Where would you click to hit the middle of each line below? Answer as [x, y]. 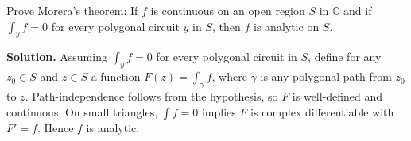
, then [227, 26]
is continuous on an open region [228, 10]
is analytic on [287, 26]
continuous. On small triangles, [82, 111]
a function [116, 76]
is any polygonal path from [326, 76]
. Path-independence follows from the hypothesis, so [151, 95]
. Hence [55, 127]
